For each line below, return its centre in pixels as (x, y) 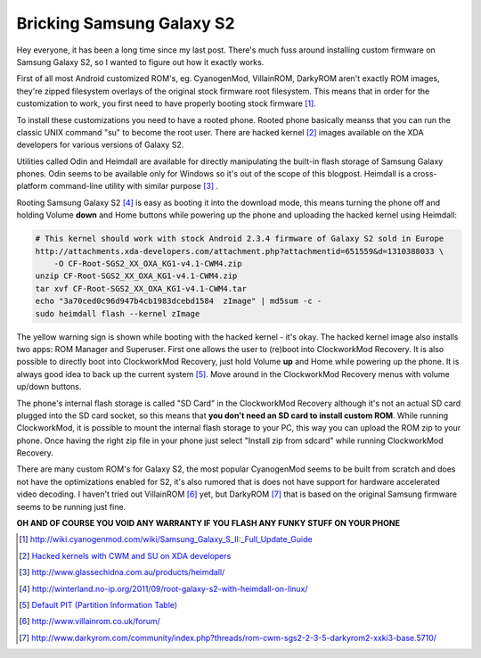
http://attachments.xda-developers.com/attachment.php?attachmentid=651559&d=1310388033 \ (240, 251)
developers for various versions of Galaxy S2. (100, 145)
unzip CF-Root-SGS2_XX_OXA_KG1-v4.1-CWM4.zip (136, 276)
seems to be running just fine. (71, 506)
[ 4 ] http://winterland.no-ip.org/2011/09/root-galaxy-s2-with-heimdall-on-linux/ (163, 588)
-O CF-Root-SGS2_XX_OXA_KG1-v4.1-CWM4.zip (148, 263)
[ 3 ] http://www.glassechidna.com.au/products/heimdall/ (122, 572)
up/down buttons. (49, 387)
